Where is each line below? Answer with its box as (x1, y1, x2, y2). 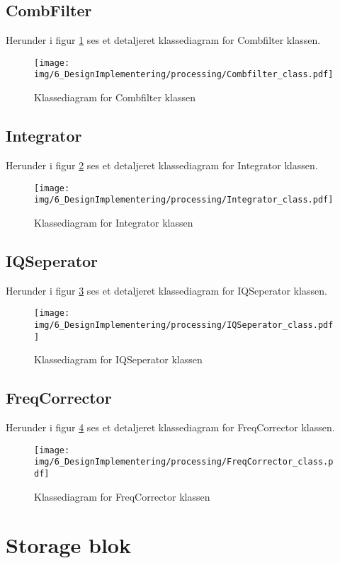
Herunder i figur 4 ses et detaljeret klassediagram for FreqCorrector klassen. (6, 419, 335, 434)
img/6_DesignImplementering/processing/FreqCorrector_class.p (34, 457, 334, 467)
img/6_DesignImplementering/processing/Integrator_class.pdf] (34, 195, 334, 205)
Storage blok (6, 530, 131, 559)
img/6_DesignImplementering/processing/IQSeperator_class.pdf (34, 319, 334, 330)
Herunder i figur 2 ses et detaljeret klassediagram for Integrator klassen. (6, 157, 318, 172)
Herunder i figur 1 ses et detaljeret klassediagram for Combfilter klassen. (6, 33, 321, 47)
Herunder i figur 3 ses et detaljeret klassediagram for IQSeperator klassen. (6, 283, 327, 297)
